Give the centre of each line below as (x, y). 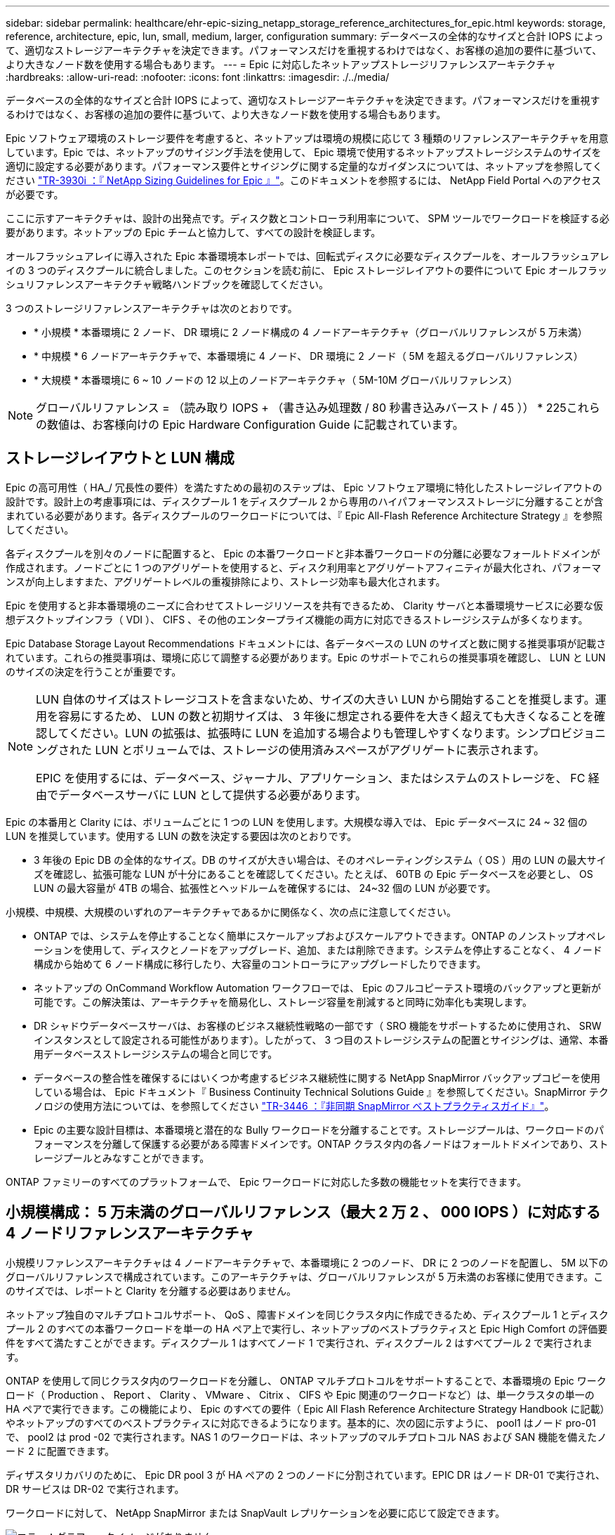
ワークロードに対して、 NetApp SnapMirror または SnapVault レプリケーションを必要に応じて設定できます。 (256, 1513)
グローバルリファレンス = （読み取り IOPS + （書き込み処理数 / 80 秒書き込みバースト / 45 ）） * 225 (301, 408)
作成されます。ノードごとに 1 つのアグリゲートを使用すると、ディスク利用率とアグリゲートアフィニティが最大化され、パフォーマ (304, 567)
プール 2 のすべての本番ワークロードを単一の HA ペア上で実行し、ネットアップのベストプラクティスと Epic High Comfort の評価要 (307, 1328)
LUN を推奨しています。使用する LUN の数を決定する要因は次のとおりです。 (181, 836)
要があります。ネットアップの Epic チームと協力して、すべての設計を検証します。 (193, 232)
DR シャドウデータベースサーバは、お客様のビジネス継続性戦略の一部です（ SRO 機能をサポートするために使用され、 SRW (318, 1025)
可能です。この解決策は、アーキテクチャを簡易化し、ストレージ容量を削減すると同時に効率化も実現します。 (283, 1002)
